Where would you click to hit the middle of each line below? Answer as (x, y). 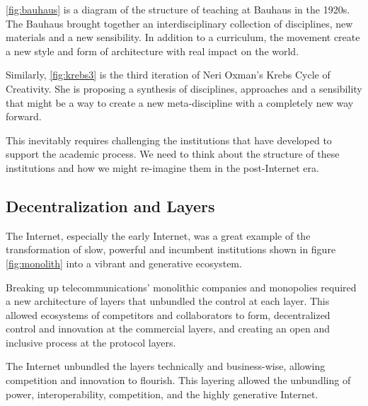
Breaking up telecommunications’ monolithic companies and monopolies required (181, 287)
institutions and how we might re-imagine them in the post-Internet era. (162, 167)
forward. (24, 116)
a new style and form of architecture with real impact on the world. (153, 51)
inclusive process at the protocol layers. (91, 342)
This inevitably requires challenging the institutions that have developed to (169, 140)
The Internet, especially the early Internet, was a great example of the (158, 235)
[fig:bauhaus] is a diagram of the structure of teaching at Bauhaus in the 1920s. (178, 9)
